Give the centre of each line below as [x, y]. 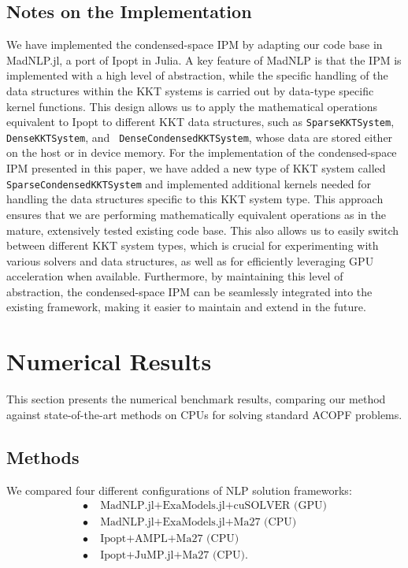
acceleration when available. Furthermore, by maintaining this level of [175, 276]
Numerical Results [109, 361]
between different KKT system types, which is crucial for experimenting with [193, 245]
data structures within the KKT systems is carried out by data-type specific [190, 90]
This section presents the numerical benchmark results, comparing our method [196, 399]
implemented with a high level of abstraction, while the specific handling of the [197, 75]
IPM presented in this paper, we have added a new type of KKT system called [196, 168]
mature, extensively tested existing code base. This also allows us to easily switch [203, 230]
